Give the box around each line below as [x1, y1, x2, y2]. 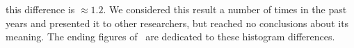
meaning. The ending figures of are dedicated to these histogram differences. [6, 29, 335, 44]
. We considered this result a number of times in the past [103, 2, 347, 16]
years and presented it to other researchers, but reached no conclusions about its [6, 15, 349, 30]
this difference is [6, 2, 75, 16]
